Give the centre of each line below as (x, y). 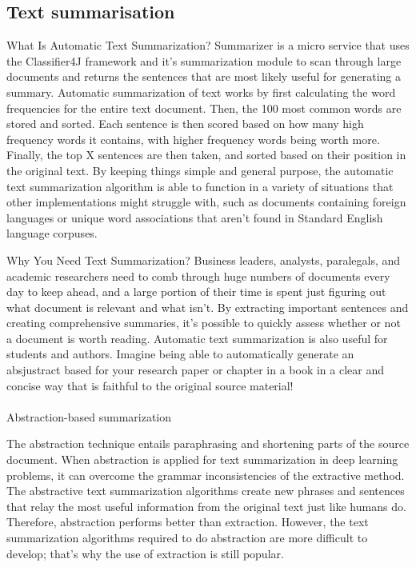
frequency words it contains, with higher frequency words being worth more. (193, 139)
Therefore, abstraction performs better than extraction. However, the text (188, 522)
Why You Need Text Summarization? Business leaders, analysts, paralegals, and (204, 260)
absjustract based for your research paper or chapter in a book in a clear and (196, 370)
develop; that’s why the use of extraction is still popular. (145, 553)
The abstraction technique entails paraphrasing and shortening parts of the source (208, 443)
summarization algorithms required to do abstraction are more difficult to (187, 538)
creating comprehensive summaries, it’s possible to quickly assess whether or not (204, 323)
